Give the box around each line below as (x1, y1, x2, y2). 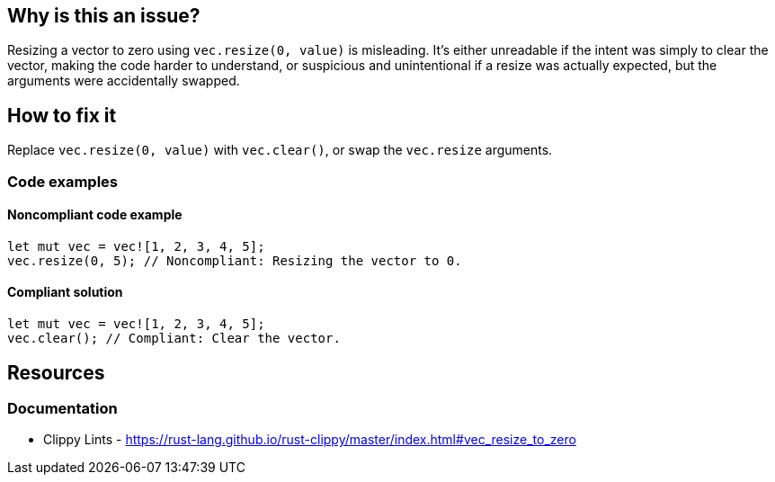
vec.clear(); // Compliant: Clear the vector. (7, 331, 341, 346)
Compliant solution (7, 284, 123, 300)
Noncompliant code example (7, 207, 183, 223)
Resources (7, 361, 105, 384)
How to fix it (7, 103, 117, 127)
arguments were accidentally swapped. (7, 73, 240, 89)
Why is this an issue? (7, 4, 200, 27)
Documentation (7, 398, 118, 417)
